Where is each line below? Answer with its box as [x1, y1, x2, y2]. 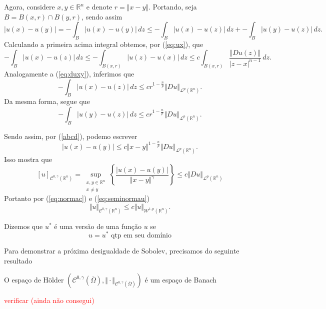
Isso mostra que [4, 153, 52, 164]
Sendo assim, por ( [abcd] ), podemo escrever [4, 130, 137, 141]
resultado [4, 255, 32, 266]
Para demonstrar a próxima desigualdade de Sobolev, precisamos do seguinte [4, 245, 239, 256]
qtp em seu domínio [111, 232, 171, 239]
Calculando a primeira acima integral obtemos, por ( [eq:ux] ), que [4, 38, 203, 49]
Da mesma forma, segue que [4, 96, 90, 106]
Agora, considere [4, 1, 55, 11]
